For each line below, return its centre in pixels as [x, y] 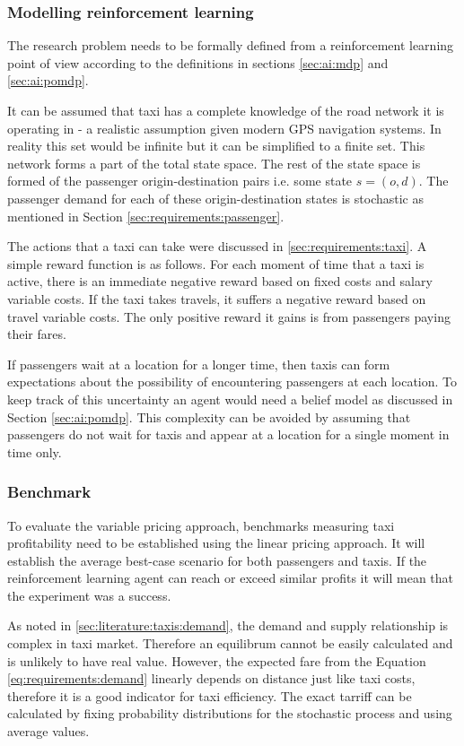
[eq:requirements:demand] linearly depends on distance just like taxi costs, [211, 678]
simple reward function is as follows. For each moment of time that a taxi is [216, 263]
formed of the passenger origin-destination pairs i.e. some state [180, 181]
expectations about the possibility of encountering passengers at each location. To [232, 382]
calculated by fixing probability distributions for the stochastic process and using [230, 713]
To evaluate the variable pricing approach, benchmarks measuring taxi [201, 525]
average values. [48, 731]
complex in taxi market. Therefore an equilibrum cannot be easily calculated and [230, 643]
